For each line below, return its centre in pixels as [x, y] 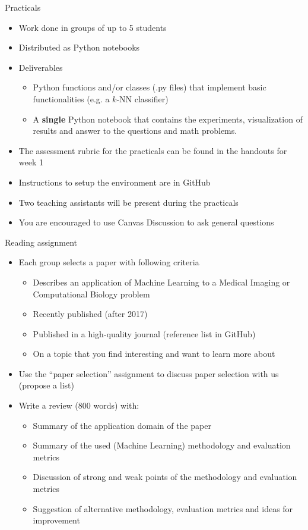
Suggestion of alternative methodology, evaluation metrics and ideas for [163, 508]
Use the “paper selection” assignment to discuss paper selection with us [149, 373]
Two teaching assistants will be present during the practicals [128, 202]
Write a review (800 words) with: [79, 405]
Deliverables [41, 67]
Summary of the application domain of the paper [122, 425]
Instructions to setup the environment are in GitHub [115, 182]
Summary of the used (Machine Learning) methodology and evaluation [162, 445]
